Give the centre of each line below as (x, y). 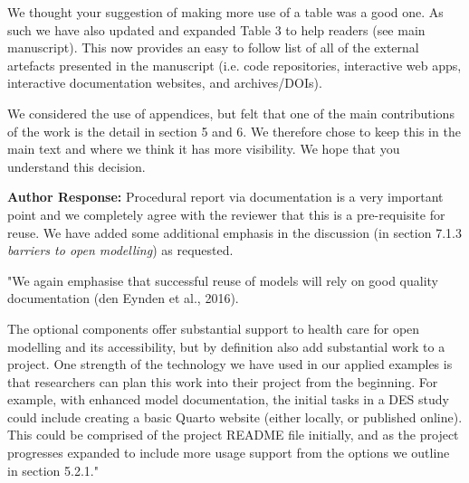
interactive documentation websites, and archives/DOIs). (165, 83)
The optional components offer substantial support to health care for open (214, 328)
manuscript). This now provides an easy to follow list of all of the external (213, 47)
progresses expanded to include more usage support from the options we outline (229, 453)
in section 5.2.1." (53, 470)
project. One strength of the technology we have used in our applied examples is (230, 364)
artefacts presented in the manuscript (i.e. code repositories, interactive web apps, (234, 65)
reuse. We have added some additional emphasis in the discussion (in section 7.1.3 (234, 232)
